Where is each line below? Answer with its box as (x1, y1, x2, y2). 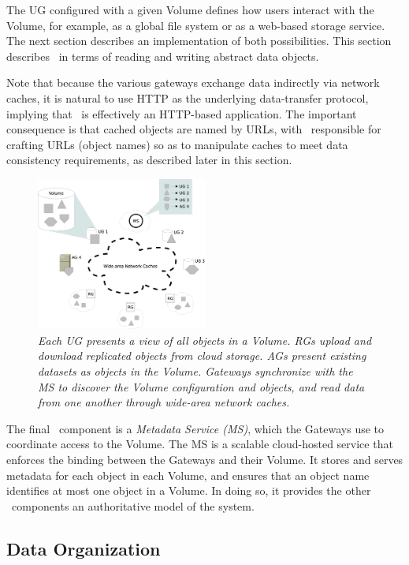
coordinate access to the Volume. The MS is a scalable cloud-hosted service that (6, 436, 393, 452)
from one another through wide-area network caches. (38, 394, 290, 410)
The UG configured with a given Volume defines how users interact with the (6, 2, 374, 17)
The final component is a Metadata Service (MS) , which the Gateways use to (6, 420, 385, 436)
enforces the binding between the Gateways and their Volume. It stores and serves (6, 451, 403, 467)
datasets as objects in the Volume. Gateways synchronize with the (38, 362, 353, 379)
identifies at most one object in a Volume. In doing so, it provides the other (6, 482, 371, 499)
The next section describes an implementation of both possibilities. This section (6, 32, 392, 49)
